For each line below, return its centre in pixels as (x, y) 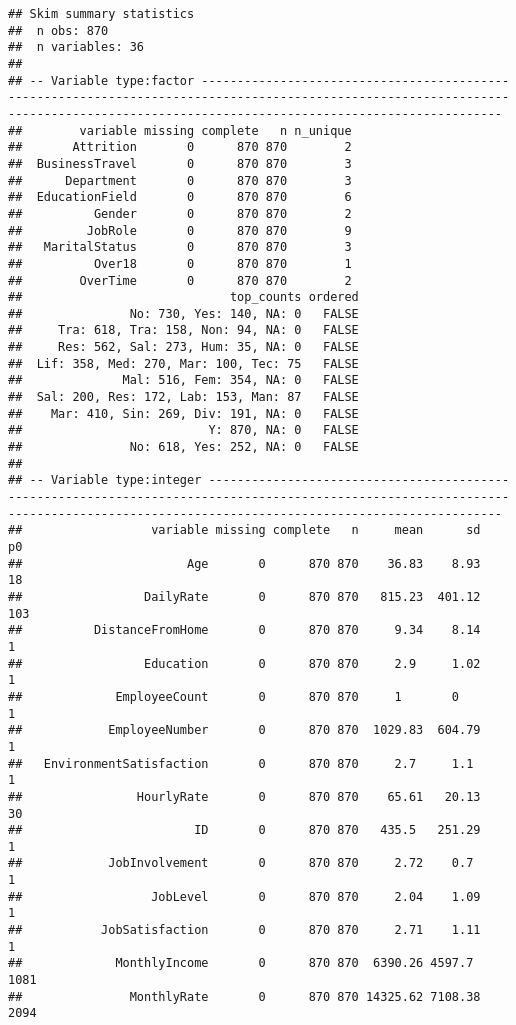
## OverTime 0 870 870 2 (180, 280)
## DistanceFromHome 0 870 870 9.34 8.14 (244, 630)
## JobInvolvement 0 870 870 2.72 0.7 (241, 863)
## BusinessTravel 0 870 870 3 (180, 163)
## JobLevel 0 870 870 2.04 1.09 (244, 896)
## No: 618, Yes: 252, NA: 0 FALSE (183, 447)
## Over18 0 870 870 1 (180, 263)
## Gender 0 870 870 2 (180, 213)
